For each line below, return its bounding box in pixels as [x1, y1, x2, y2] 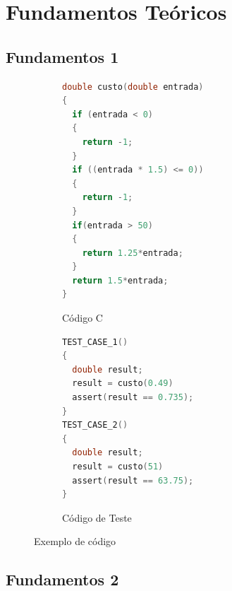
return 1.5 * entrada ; [72, 275, 169, 286]
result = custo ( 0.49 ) [72, 378, 173, 389]
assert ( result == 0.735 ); [72, 392, 194, 403]
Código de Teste [62, 510, 132, 525]
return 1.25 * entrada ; [82, 247, 183, 258]
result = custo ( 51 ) [72, 462, 164, 472]
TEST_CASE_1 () [62, 337, 128, 347]
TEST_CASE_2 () [62, 420, 128, 431]
